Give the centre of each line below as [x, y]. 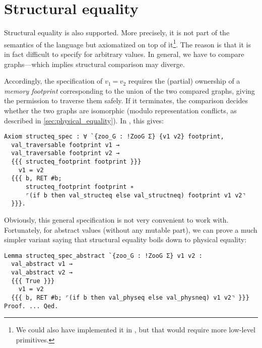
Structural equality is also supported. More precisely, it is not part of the [117, 32]
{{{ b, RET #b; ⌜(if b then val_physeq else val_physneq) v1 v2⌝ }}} [130, 298]
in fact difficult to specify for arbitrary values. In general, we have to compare [124, 54]
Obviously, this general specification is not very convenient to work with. [116, 220]
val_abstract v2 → [42, 273]
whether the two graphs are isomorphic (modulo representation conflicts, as [120, 110]
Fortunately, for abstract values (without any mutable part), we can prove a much [131, 229]
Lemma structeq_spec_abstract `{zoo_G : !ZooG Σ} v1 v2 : [103, 256]
